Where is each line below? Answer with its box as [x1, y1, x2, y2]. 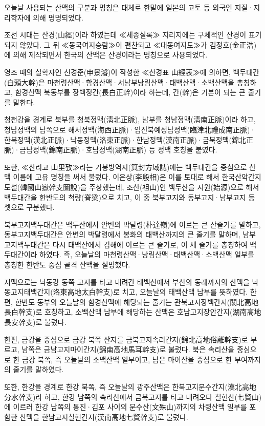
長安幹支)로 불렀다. [4, 317, 67, 327]
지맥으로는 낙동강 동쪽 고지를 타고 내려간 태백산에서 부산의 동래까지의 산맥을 [4, 276, 250, 287]
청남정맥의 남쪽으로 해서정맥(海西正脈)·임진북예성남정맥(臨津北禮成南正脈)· [4, 124, 256, 134]
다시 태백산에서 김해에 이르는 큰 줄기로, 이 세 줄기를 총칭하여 [52, 239, 248, 249]
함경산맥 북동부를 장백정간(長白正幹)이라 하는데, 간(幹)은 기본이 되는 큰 [15, 87, 246, 98]
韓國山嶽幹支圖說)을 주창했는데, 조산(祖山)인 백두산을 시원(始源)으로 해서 [20, 181, 259, 192]
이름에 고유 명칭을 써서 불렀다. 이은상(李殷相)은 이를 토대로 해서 [13, 171, 219, 182]
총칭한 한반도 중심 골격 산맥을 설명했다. [4, 259, 130, 270]
